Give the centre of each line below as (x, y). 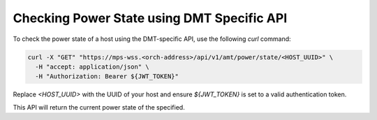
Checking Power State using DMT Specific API (150, 18)
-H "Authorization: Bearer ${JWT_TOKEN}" (107, 77)
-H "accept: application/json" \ (92, 67)
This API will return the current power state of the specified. (99, 107)
